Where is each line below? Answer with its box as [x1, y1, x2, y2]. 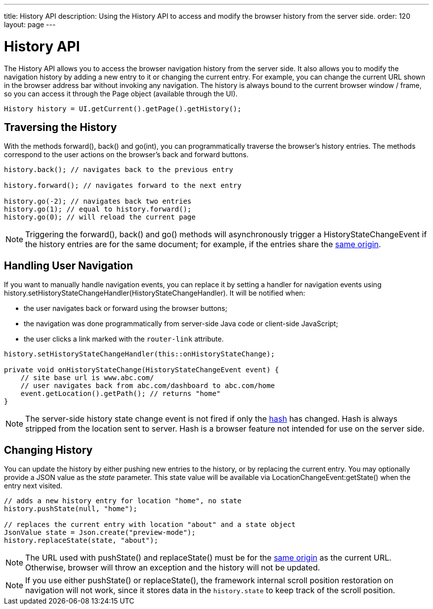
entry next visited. [4, 481, 63, 490]
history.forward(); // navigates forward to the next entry [4, 181, 242, 190]
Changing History [4, 443, 93, 456]
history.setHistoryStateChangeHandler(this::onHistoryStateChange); [4, 350, 275, 358]
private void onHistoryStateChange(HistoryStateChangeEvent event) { [4, 366, 279, 374]
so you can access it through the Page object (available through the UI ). [4, 89, 238, 98]
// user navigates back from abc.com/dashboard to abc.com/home [20, 382, 275, 390]
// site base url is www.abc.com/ [20, 374, 154, 382]
